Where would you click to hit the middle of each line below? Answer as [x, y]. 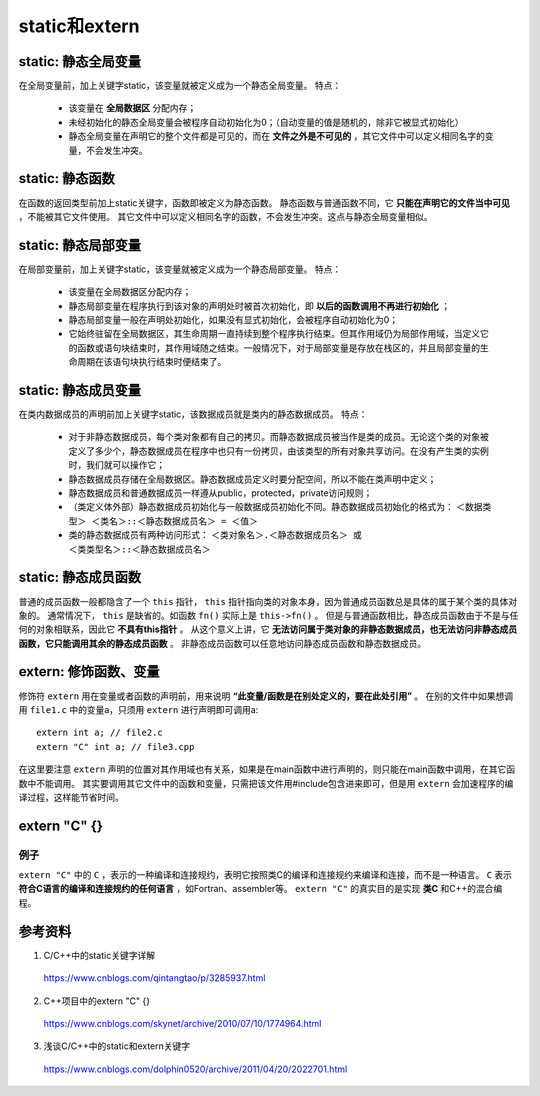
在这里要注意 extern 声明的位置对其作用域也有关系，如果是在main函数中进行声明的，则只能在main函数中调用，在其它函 [267, 769]
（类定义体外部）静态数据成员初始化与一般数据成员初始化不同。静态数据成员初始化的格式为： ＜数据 [275, 507]
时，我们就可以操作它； [116, 465]
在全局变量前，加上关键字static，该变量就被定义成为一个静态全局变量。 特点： [180, 86]
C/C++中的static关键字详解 [99, 955]
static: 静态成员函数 [80, 577]
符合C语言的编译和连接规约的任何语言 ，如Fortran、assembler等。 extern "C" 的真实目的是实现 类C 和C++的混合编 [260, 889]
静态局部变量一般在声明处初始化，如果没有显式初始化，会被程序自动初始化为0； [233, 319]
